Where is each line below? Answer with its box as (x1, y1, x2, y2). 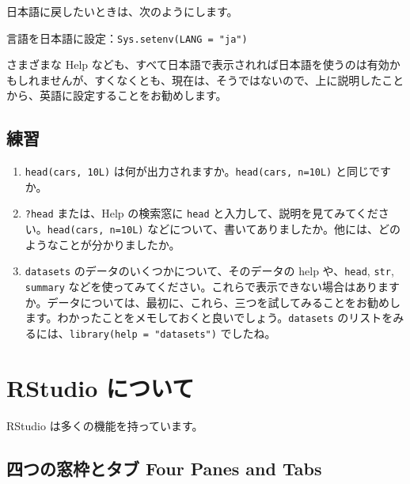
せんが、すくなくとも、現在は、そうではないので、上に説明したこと (50, 71, 404, 88)
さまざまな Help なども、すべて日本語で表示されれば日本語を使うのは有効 (6, 56, 389, 73)
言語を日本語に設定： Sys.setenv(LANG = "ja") (6, 29, 248, 46)
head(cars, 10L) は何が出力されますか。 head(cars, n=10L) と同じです (25, 163, 391, 180)
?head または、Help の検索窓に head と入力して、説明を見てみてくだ (25, 205, 378, 221)
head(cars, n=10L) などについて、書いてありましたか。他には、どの (47, 221, 401, 237)
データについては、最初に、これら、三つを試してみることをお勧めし (47, 293, 401, 310)
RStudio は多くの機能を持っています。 (6, 417, 203, 433)
